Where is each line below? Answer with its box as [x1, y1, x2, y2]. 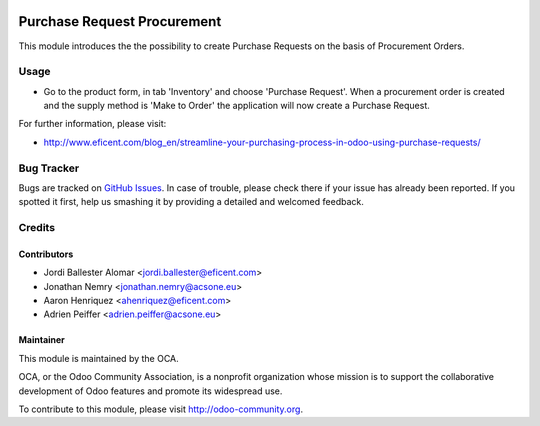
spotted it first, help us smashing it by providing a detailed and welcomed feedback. [18, 196, 364, 208]
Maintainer [18, 334, 65, 346]
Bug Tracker [18, 161, 80, 175]
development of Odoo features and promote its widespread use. [18, 385, 283, 397]
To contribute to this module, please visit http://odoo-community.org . [18, 403, 304, 415]
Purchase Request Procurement [18, 13, 222, 30]
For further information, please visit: [18, 118, 167, 130]
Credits [18, 221, 55, 235]
